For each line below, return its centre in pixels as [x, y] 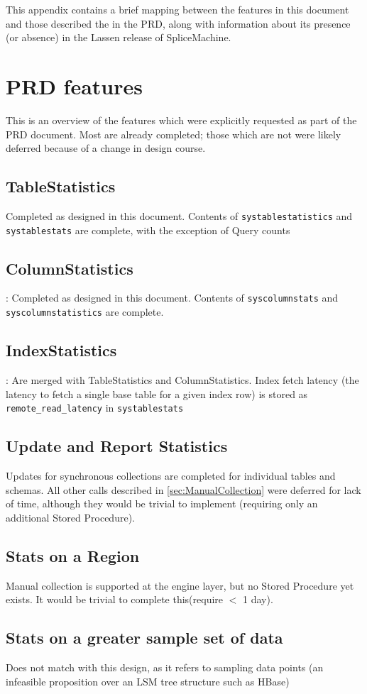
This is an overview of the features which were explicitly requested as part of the [181, 120]
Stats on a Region [73, 555]
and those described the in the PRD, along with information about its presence [178, 23]
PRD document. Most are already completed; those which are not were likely [174, 134]
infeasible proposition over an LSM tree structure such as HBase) [148, 681]
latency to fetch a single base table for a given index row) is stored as [157, 393]
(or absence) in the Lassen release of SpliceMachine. [119, 37]
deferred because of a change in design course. [106, 148]
